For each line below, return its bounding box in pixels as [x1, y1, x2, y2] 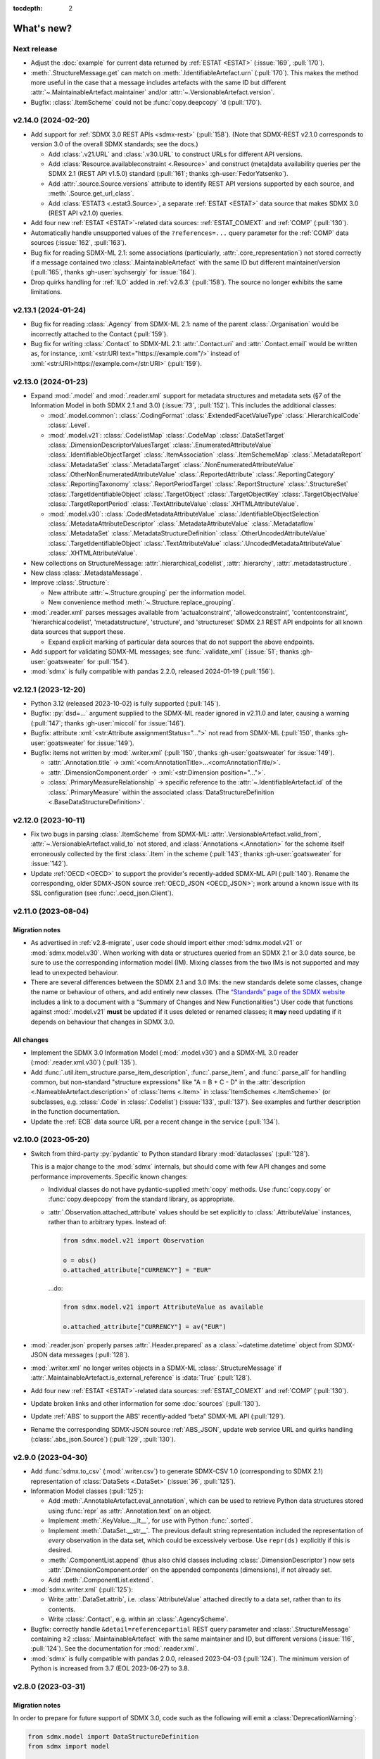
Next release [13, 44, 58, 53]
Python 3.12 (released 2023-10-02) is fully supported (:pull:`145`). [30, 699, 221, 708]
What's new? [13, 22, 72, 34]
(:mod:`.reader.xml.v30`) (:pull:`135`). [30, 1058, 137, 1067]
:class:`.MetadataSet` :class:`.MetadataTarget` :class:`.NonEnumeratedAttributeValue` [48, 460, 296, 469]
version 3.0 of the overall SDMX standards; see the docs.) [30, 140, 198, 148]
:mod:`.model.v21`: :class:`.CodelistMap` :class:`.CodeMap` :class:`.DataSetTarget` [48, 431, 286, 439]
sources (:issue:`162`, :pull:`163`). [30, 239, 127, 247]
